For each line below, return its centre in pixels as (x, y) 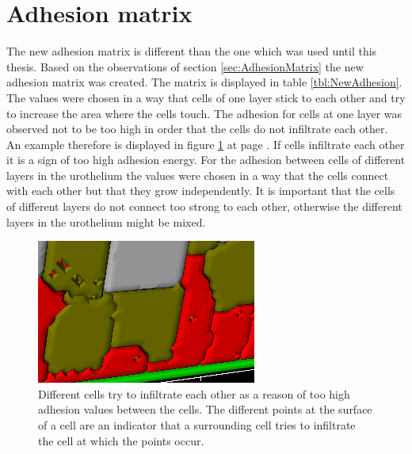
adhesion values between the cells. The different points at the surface (205, 409)
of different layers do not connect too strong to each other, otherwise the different (204, 206)
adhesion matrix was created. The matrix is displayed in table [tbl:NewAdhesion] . (204, 82)
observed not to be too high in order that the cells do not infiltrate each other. (197, 129)
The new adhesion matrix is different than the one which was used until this (192, 51)
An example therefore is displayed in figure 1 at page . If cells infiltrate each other (206, 144)
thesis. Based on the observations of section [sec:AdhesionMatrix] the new (185, 66)
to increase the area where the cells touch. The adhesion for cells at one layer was (204, 113)
